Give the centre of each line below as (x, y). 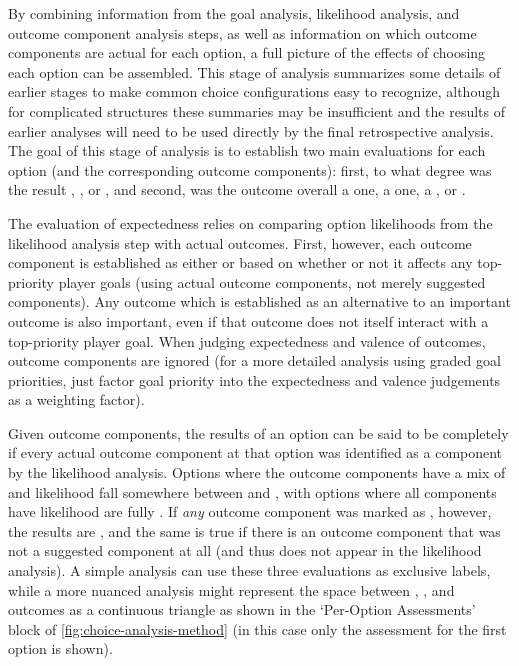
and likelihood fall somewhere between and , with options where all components (252, 491)
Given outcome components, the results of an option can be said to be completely (258, 432)
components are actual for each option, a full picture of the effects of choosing (247, 52)
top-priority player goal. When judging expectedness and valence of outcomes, (247, 340)
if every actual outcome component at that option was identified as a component (255, 452)
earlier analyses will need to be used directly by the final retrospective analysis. (251, 130)
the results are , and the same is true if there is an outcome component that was (254, 530)
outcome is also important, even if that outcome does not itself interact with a (248, 320)
